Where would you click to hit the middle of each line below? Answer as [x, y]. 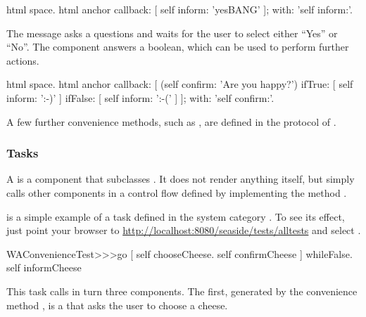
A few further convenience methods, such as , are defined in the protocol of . [171, 121]
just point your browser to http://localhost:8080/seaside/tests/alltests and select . [184, 230]
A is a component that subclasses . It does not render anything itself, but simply [181, 179]
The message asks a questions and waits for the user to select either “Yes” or [172, 33]
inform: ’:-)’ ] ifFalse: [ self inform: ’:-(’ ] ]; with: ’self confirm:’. [140, 97]
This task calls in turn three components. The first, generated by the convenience [182, 291]
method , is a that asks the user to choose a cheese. [117, 305]
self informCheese [44, 267]
